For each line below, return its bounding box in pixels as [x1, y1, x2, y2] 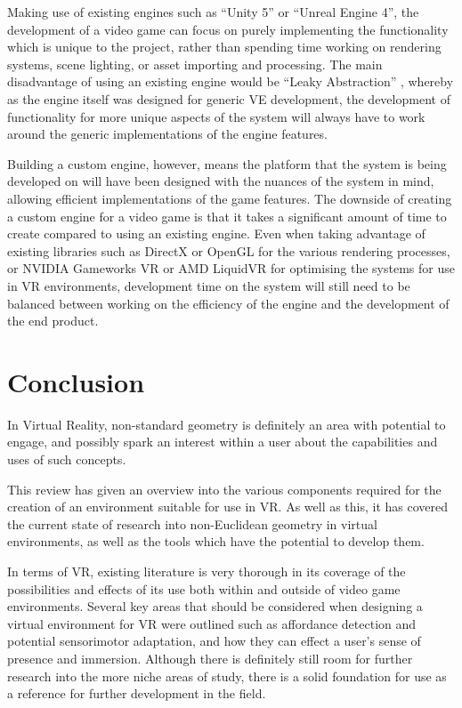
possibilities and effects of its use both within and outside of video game [7, 579, 401, 598]
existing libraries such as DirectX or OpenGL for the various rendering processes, [7, 241, 450, 260]
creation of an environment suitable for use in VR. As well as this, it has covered [7, 497, 449, 516]
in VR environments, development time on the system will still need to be [7, 276, 410, 294]
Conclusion [7, 363, 145, 399]
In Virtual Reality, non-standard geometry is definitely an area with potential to [7, 414, 446, 433]
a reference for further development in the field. [7, 684, 266, 703]
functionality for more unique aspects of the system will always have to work [7, 107, 426, 125]
